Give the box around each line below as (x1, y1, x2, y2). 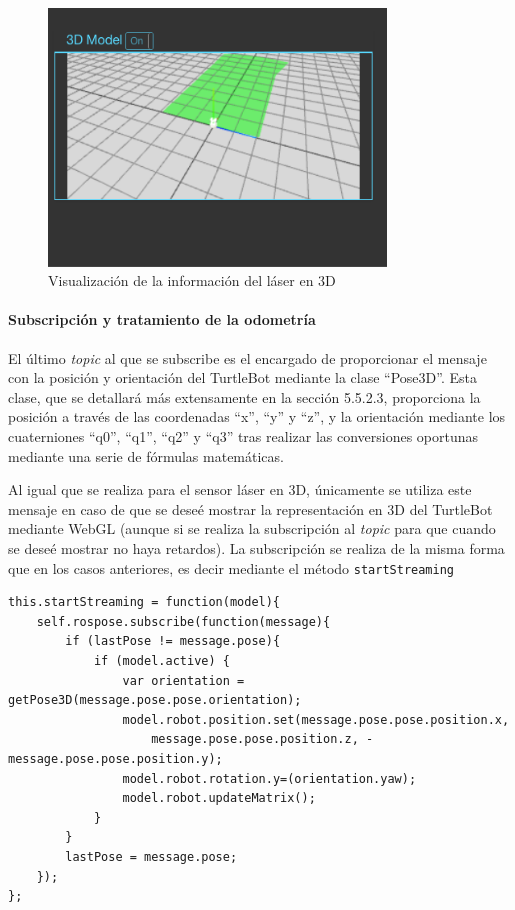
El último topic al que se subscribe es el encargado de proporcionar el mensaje (8, 347, 487, 368)
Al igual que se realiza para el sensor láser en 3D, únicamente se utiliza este (8, 479, 472, 500)
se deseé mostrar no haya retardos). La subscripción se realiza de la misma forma (8, 537, 505, 558)
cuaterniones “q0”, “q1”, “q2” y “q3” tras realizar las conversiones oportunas (8, 425, 479, 446)
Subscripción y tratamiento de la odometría (8, 309, 316, 330)
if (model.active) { (93, 653, 230, 668)
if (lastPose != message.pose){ (65, 634, 281, 649)
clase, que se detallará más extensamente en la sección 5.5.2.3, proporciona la (8, 386, 481, 407)
